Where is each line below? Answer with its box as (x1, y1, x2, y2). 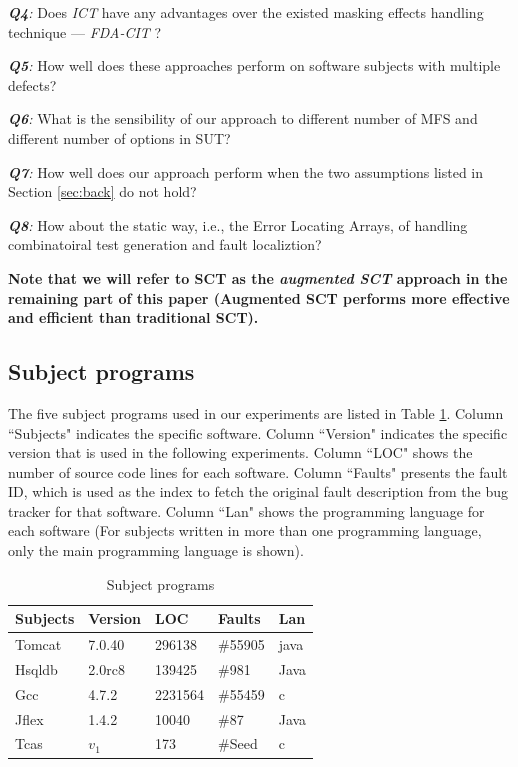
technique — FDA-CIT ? (8, 21, 162, 42)
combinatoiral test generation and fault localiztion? (8, 234, 322, 255)
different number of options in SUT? (8, 127, 231, 148)
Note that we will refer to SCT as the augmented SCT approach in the (8, 267, 508, 288)
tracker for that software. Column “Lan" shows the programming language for (8, 500, 485, 521)
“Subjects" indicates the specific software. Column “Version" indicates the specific (8, 422, 508, 443)
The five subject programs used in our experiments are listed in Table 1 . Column (8, 402, 504, 423)
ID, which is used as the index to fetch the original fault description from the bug (8, 481, 508, 502)
